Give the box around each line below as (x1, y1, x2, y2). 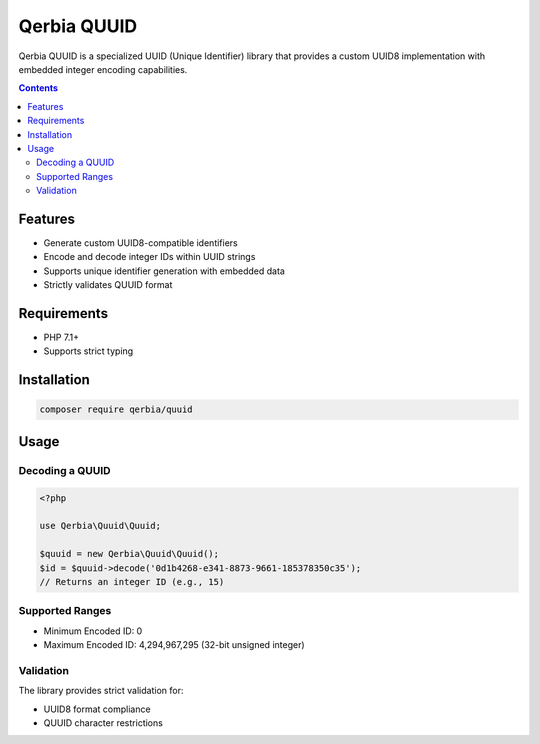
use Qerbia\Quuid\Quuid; (39, 520, 162, 532)
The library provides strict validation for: (18, 685, 184, 697)
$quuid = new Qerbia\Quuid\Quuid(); (39, 548, 220, 560)
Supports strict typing (43, 345, 134, 357)
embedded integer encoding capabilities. (18, 63, 188, 75)
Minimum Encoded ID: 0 (43, 625, 143, 637)
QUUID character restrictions (43, 716, 164, 729)
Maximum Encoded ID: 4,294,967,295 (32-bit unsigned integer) (43, 639, 305, 651)
